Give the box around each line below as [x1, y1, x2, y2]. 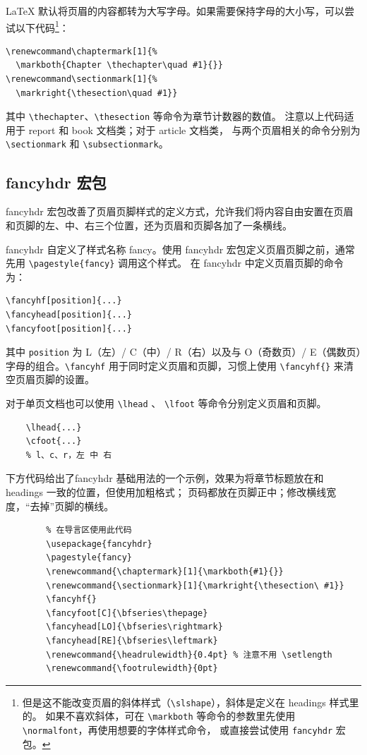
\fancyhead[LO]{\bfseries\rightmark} [46, 622, 223, 632]
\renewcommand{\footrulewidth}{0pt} [46, 663, 218, 674]
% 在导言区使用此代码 [46, 525, 132, 536]
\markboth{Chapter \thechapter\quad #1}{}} [16, 60, 223, 71]
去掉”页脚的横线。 [30, 498, 114, 513]
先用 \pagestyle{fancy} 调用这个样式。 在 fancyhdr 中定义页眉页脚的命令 [6, 255, 344, 270]
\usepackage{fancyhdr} [46, 538, 152, 549]
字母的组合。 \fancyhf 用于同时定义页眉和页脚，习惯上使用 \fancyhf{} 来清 [6, 358, 354, 373]
